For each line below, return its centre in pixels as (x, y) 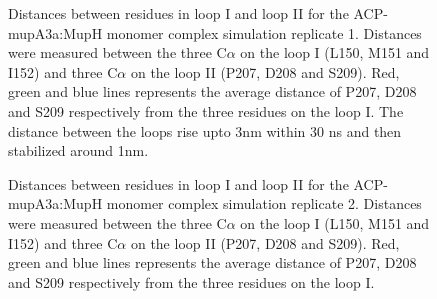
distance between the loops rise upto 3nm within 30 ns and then (205, 130)
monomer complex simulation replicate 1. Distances (264, 32)
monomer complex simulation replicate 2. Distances (264, 203)
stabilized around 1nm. (78, 150)
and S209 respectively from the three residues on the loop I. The (206, 110)
